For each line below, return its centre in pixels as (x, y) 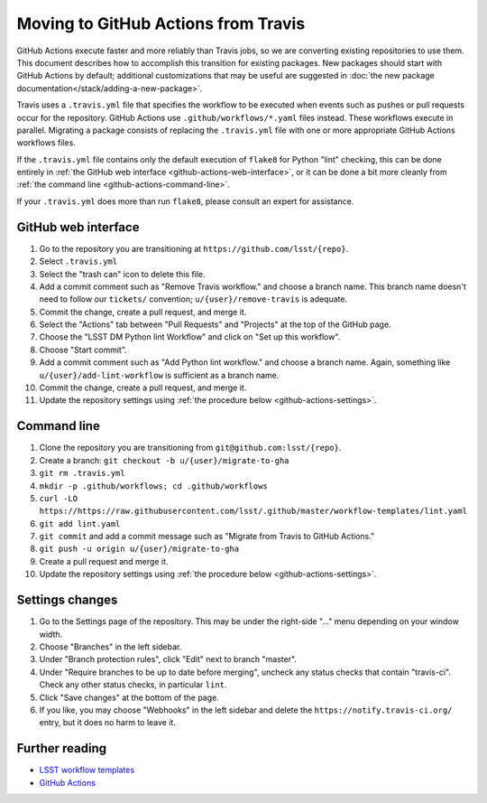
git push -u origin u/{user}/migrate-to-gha (139, 549)
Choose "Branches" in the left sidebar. (110, 647)
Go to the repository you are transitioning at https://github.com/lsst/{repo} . (194, 248)
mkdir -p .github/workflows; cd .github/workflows (153, 486)
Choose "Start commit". (83, 350)
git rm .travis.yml (82, 473)
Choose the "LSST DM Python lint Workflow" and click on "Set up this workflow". (190, 337)
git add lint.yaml (80, 523)
